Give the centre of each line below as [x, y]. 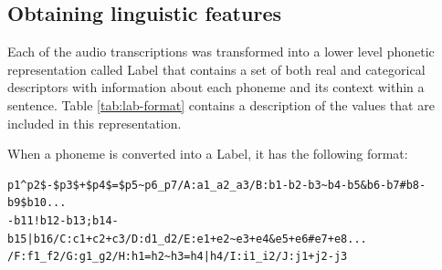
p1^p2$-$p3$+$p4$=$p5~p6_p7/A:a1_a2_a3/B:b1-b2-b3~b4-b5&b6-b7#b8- [217, 185]
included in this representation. [95, 123]
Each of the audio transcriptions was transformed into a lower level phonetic [221, 52]
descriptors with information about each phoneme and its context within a [216, 87]
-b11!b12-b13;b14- [63, 220]
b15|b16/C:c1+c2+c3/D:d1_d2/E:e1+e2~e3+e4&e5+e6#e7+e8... [187, 239]
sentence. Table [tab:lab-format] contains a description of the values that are [221, 104]
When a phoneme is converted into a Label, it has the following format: [208, 154]
